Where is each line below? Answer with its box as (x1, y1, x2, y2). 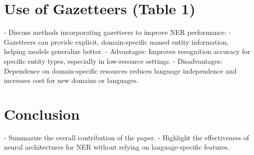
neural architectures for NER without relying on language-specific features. (4, 142, 229, 152)
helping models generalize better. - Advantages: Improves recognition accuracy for (4, 46, 251, 56)
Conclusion (4, 103, 80, 124)
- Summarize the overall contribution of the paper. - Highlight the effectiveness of (4, 132, 249, 142)
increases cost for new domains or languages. (4, 75, 139, 85)
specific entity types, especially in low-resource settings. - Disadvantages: (4, 55, 223, 66)
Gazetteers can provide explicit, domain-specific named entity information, (4, 36, 228, 47)
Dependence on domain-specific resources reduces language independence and (4, 65, 237, 76)
